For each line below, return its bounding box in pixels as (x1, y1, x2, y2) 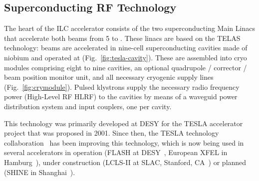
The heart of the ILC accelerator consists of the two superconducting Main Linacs (4, 23, 255, 33)
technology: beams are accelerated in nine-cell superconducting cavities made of (4, 42, 248, 53)
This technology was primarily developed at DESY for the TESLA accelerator (4, 118, 243, 128)
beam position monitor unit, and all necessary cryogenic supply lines (4, 72, 214, 82)
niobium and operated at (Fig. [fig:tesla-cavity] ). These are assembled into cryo (4, 52, 247, 62)
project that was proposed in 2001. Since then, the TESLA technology (4, 128, 219, 138)
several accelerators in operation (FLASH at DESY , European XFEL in (4, 147, 228, 158)
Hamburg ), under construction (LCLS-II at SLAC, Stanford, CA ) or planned (4, 157, 247, 167)
